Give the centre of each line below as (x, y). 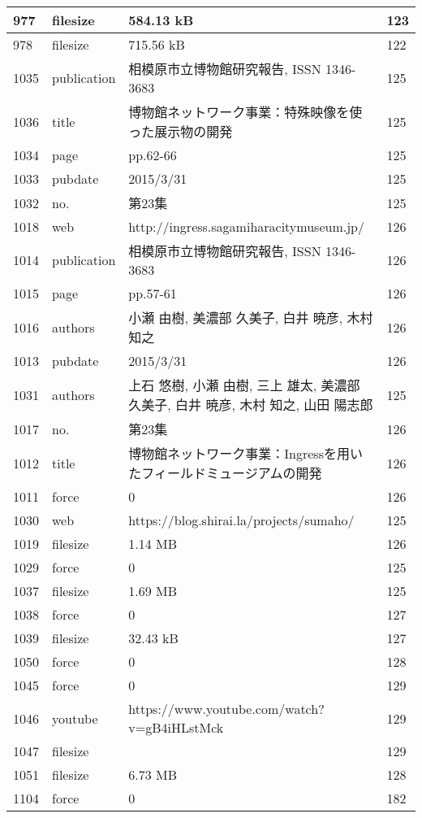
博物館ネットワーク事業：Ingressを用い (245, 453)
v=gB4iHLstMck (176, 727)
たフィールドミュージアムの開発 (225, 473)
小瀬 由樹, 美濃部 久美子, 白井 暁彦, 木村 (251, 318)
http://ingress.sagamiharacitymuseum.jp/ (246, 226)
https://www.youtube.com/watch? (226, 709)
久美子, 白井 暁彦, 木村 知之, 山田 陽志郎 (251, 405)
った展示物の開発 (181, 131)
